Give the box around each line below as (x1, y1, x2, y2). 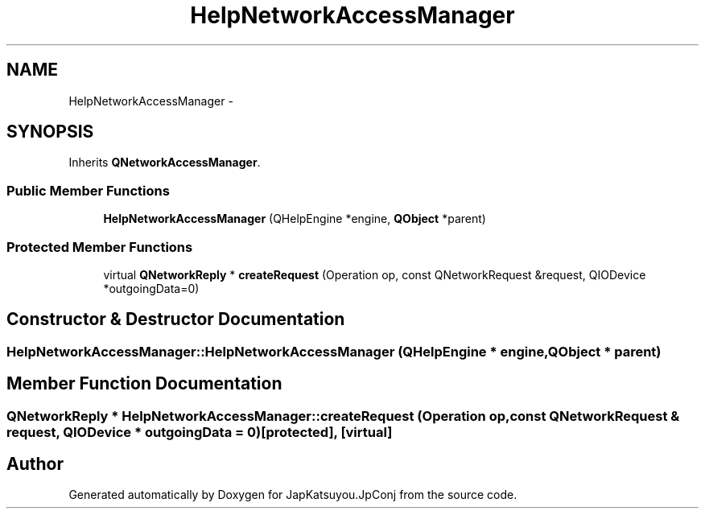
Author (6, 454, 64, 475)
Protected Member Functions (6, 238, 193, 255)
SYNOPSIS (6, 122, 94, 142)
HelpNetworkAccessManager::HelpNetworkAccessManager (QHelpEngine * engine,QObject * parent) (6, 343, 662, 360)
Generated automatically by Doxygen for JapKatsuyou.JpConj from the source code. (68, 488, 517, 502)
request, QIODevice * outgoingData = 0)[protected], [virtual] (6, 423, 393, 440)
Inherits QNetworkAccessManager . (68, 155, 261, 170)
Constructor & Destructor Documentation (6, 309, 345, 330)
